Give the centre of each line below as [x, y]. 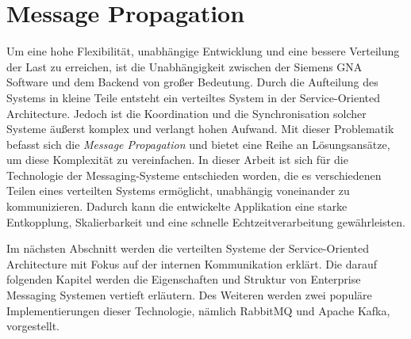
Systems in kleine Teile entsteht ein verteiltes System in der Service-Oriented [194, 97]
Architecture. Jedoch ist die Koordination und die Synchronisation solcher [186, 113]
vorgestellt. [33, 326]
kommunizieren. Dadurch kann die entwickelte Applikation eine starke [177, 206]
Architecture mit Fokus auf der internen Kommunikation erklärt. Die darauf [192, 263]
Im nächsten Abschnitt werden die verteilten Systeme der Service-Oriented [188, 248]
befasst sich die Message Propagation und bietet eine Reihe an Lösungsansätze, [198, 144]
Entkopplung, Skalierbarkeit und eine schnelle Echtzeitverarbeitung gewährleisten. [206, 221]
